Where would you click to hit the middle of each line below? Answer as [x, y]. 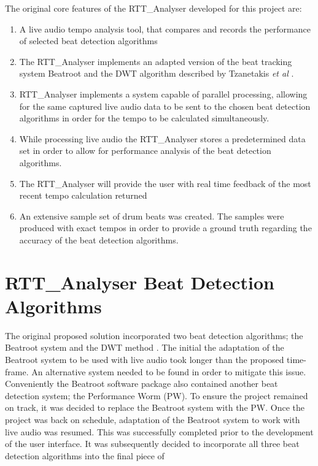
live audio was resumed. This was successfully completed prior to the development [159, 431]
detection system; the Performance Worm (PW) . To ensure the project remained [157, 395]
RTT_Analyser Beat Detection [140, 282]
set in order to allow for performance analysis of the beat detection [145, 151]
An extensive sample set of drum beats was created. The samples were [152, 216]
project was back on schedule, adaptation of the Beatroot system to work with [153, 419]
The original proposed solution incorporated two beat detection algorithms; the [154, 335]
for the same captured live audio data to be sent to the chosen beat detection [165, 106]
